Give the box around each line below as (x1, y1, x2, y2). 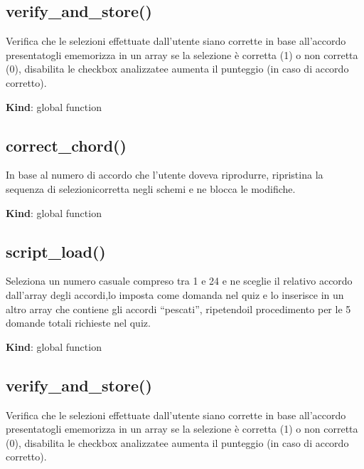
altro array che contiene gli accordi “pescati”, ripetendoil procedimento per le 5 (6, 301, 351, 316)
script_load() (6, 240, 106, 262)
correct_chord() (6, 134, 127, 156)
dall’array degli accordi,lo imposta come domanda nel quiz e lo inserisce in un (6, 287, 344, 302)
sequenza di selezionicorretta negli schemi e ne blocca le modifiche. (6, 181, 296, 196)
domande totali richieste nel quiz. (6, 315, 151, 330)
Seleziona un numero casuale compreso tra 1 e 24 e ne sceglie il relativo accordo (6, 273, 353, 288)
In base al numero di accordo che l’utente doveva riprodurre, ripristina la (6, 167, 323, 182)
